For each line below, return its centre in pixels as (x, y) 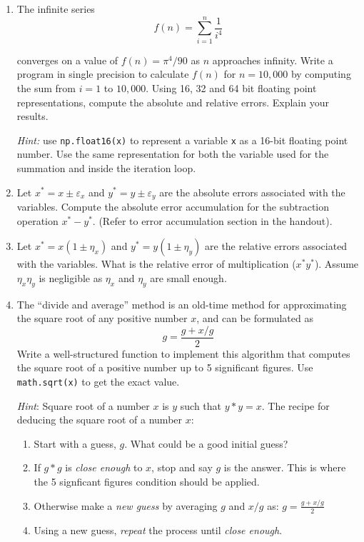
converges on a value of (67, 60)
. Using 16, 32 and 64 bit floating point (231, 87)
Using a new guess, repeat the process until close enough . (158, 530)
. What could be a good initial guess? (206, 443)
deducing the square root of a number (100, 420)
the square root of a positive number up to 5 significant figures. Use (165, 367)
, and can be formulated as (255, 318)
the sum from (46, 87)
